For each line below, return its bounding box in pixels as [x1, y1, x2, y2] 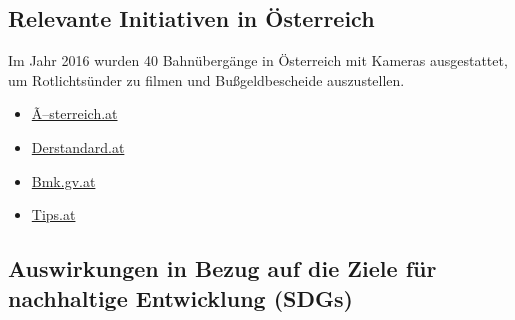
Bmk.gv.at [31, 170, 96, 191]
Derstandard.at [31, 136, 125, 157]
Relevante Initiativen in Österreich [8, 3, 375, 34]
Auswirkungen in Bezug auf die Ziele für [8, 253, 437, 284]
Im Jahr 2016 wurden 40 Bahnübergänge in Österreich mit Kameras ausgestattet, [8, 50, 508, 71]
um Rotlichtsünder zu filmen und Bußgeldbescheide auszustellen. [8, 69, 405, 90]
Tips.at [31, 204, 76, 225]
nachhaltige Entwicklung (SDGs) [8, 282, 353, 313]
